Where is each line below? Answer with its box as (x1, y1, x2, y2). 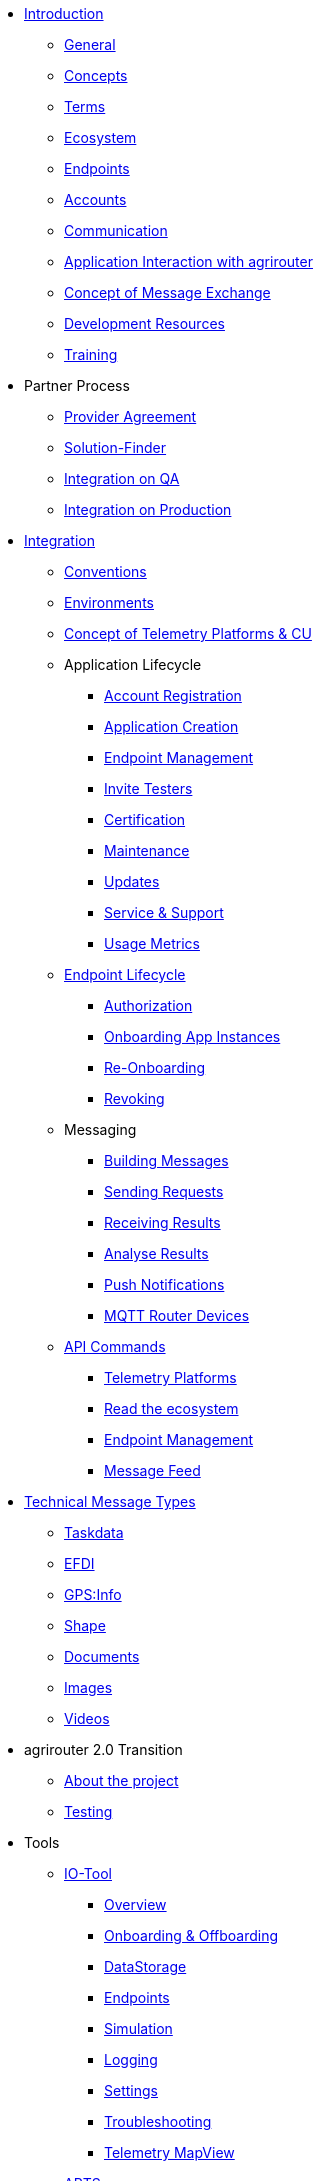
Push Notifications (104, 1276, 225, 1293)
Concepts (64, 67, 128, 84)
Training (64, 346, 118, 363)
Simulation (104, 2020, 173, 2037)
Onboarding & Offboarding (104, 1927, 279, 1944)
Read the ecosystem (104, 1400, 239, 1417)
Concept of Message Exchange (64, 284, 271, 301)
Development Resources (64, 315, 225, 332)
